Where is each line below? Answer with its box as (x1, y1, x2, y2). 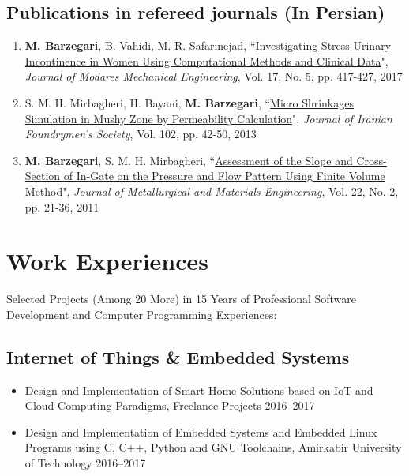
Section (24, 167, 61, 184)
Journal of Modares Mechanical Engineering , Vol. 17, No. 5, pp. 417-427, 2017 (24, 68, 403, 84)
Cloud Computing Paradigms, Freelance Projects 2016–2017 (24, 397, 315, 414)
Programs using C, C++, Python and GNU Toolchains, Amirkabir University (24, 439, 402, 455)
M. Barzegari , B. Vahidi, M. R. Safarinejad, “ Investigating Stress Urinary (24, 37, 392, 54)
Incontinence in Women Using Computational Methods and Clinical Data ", (24, 52, 388, 69)
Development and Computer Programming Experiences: (6, 305, 277, 322)
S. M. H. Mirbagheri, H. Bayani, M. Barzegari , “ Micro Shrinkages (24, 94, 354, 111)
